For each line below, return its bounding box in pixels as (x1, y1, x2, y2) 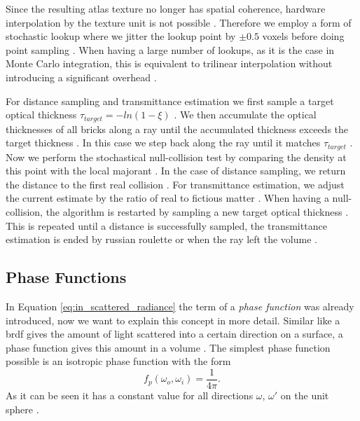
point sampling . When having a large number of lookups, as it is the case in (6, 42, 335, 57)
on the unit (280, 388, 329, 403)
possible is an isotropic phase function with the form (6, 354, 231, 368)
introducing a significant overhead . (6, 69, 157, 84)
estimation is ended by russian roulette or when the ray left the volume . (6, 232, 317, 247)
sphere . (6, 401, 39, 416)
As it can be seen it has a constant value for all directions (6, 388, 254, 403)
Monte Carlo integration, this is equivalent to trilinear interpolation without (6, 56, 333, 71)
